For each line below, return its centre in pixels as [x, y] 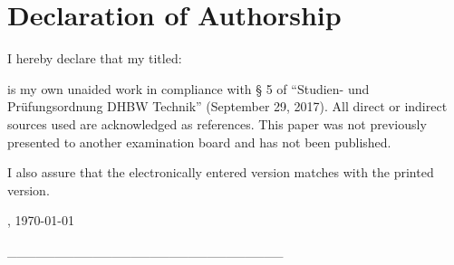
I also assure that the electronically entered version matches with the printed [221, 172]
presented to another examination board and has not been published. [199, 142]
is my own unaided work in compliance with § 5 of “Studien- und [188, 88]
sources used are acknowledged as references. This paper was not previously [217, 123]
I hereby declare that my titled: [95, 58]
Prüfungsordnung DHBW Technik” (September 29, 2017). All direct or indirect [227, 106]
